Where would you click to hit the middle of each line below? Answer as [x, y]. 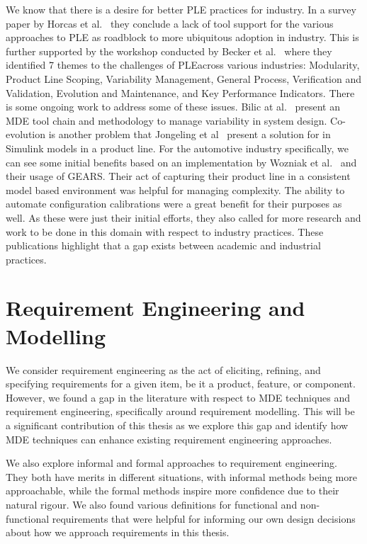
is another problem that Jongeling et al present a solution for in [190, 134]
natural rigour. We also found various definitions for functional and [152, 504]
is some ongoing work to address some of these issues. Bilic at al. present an [173, 107]
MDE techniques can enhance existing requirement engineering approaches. [169, 439]
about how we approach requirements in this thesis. [118, 532]
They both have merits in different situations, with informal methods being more [181, 476]
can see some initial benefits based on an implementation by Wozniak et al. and [181, 162]
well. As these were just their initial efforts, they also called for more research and [183, 217]
